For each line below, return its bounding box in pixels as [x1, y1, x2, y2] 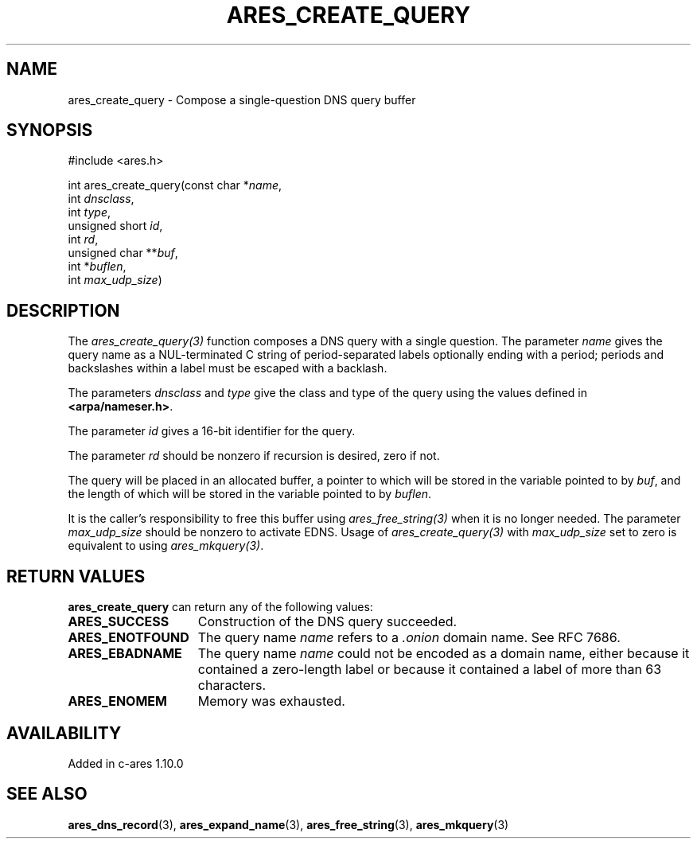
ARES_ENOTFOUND [68, 629, 189, 646]
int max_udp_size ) [68, 273, 162, 287]
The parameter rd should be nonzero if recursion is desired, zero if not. [68, 449, 440, 463]
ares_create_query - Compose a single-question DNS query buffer [68, 92, 416, 107]
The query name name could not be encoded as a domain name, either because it [197, 645, 690, 662]
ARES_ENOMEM [68, 693, 167, 710]
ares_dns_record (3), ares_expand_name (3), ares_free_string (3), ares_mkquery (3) [68, 817, 509, 831]
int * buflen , [68, 259, 127, 274]
